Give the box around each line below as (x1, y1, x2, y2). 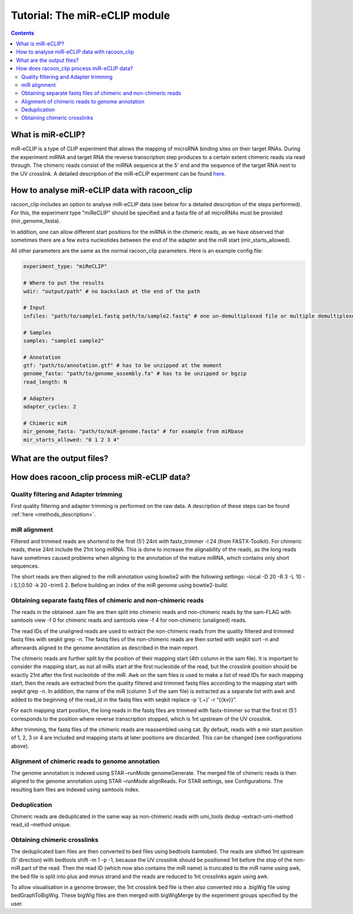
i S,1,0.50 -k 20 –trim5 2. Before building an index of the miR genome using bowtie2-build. (11, 581, 229, 589)
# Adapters (23, 395, 55, 402)
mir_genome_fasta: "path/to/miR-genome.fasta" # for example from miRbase (23, 428, 244, 435)
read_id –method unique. (11, 821, 71, 828)
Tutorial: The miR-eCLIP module (11, 9, 171, 22)
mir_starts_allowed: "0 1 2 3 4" (23, 436, 120, 443)
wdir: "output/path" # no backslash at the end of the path (23, 288, 201, 295)
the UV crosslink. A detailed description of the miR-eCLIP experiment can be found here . (11, 170, 226, 177)
